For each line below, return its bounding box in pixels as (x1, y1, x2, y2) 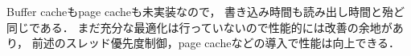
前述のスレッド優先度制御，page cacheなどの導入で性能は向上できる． (31, 34, 401, 51)
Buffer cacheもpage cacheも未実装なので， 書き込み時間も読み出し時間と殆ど (6, 3, 405, 19)
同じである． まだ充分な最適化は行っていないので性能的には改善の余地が (6, 18, 393, 35)
